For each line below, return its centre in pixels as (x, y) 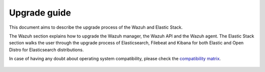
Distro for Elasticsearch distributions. (46, 50)
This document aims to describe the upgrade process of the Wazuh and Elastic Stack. (96, 27)
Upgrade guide (40, 13)
